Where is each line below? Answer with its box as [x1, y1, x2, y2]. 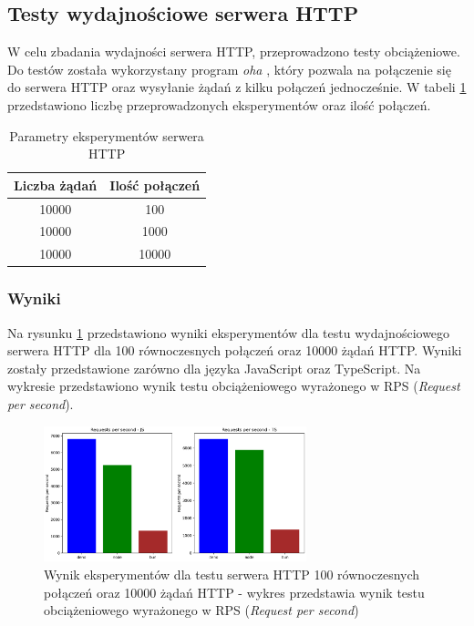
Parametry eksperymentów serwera [9, 126, 204, 145]
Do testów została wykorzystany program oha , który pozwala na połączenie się [7, 59, 451, 78]
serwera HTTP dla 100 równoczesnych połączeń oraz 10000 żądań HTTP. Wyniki [7, 341, 462, 360]
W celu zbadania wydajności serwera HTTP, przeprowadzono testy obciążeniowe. [7, 42, 460, 61]
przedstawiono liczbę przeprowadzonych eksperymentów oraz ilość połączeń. [7, 95, 431, 114]
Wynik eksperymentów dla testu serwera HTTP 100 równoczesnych [44, 564, 420, 583]
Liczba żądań [14, 175, 98, 194]
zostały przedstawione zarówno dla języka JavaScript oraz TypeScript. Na [7, 358, 421, 377]
